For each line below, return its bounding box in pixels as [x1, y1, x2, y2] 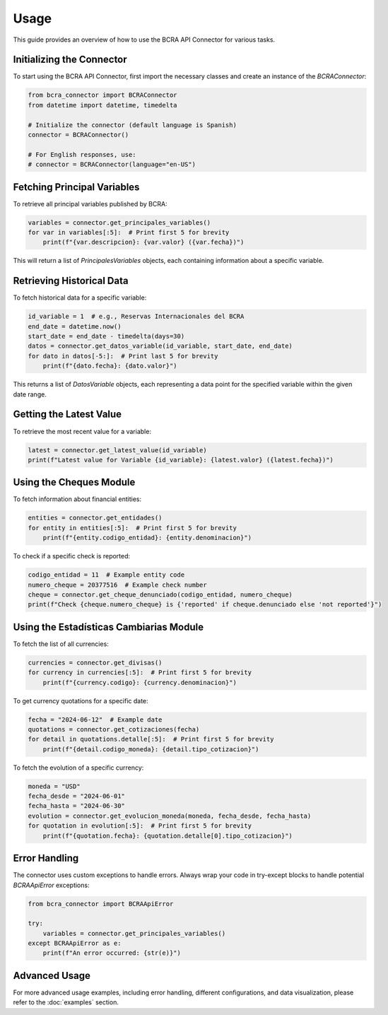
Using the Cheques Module [13, 476, 136, 488]
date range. [13, 389, 47, 399]
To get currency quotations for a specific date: [13, 696, 148, 705]
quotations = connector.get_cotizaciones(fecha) [28, 725, 200, 733]
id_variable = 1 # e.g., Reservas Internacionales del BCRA [28, 312, 245, 321]
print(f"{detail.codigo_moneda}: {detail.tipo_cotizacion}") [42, 745, 259, 753]
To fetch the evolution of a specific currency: [13, 763, 144, 772]
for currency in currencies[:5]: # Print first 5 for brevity [28, 669, 252, 676]
